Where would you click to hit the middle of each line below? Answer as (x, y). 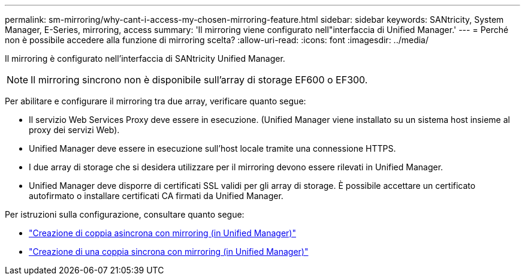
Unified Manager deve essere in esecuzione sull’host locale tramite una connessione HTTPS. (212, 148)
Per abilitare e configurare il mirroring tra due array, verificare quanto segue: (156, 101)
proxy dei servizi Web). (74, 130)
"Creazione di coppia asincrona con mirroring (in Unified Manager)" (162, 233)
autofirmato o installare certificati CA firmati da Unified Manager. (156, 196)
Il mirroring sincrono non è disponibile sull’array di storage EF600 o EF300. (199, 80)
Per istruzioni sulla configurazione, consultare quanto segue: (125, 214)
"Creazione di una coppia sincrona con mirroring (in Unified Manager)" (169, 252)
